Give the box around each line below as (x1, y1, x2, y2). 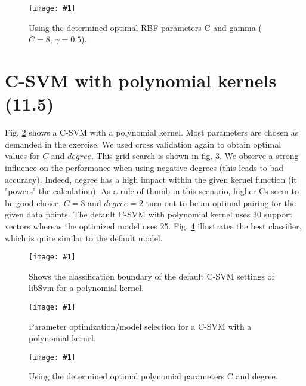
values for (5, 149, 40, 162)
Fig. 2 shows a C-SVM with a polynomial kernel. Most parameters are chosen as (5, 126, 299, 139)
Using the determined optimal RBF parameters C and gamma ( (29, 21, 262, 33)
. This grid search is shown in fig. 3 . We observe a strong (91, 149, 299, 162)
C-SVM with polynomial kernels (5, 68, 277, 93)
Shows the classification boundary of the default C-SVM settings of (29, 269, 274, 282)
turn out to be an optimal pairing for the (146, 196, 296, 209)
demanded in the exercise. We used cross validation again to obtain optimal (5, 137, 282, 150)
